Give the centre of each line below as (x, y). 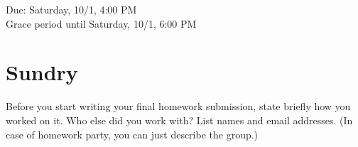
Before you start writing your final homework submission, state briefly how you (178, 106)
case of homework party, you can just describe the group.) (132, 134)
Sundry (42, 72)
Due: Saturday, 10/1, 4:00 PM (71, 9)
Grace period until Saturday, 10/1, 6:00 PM (101, 23)
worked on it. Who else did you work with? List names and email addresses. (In (179, 120)
